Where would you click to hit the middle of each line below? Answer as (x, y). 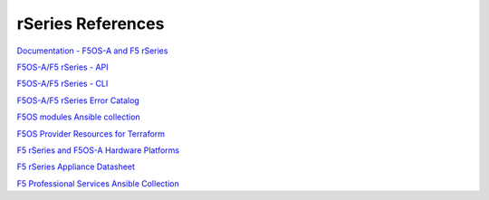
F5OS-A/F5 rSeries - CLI (62, 84)
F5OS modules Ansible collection (78, 117)
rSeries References (91, 24)
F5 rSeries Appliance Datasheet (76, 167)
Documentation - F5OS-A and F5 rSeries (92, 51)
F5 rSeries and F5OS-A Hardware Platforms (98, 150)
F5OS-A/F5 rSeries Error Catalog (78, 100)
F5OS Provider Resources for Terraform (91, 133)
